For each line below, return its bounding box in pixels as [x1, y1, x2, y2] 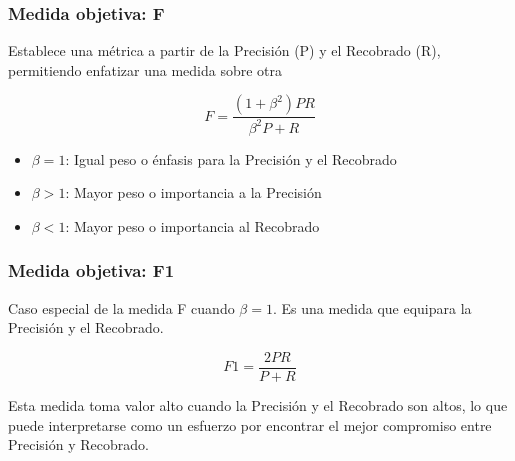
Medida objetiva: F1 [8, 258, 175, 283]
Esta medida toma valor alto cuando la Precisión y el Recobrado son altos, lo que [8, 395, 508, 416]
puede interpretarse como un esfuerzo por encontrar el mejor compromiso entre [8, 414, 492, 435]
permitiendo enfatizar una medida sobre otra [8, 59, 283, 80]
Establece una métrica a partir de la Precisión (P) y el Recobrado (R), [8, 40, 441, 61]
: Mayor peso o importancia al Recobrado [65, 215, 320, 236]
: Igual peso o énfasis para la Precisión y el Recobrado [65, 148, 397, 169]
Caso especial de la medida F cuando [8, 297, 235, 318]
